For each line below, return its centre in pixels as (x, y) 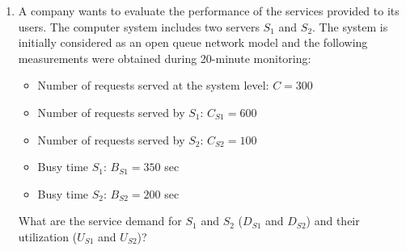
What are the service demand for (100, 221)
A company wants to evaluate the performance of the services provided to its (209, 10)
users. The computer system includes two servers (139, 26)
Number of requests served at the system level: (153, 85)
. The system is (350, 26)
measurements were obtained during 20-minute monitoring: (165, 58)
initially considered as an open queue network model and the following (193, 42)
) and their (333, 221)
